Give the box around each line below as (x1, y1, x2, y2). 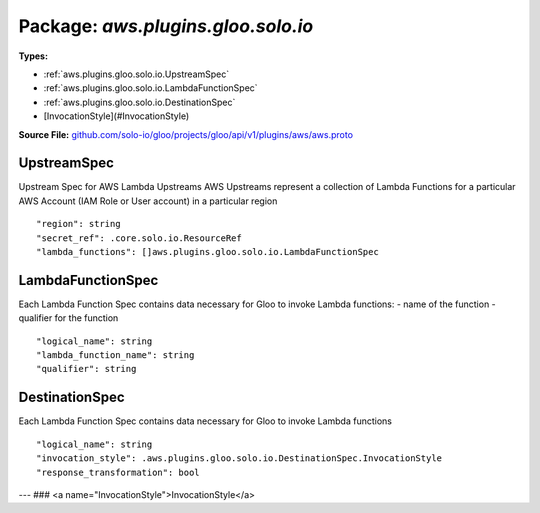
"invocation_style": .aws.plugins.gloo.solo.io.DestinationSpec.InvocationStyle (36, 453, 443, 464)
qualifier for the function (18, 312, 119, 324)
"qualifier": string (36, 363, 137, 375)
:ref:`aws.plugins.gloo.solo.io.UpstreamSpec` (43, 68, 230, 80)
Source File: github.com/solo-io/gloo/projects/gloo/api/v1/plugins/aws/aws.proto (18, 128, 354, 140)
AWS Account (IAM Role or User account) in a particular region (18, 195, 278, 207)
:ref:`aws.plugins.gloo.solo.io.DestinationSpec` (43, 96, 236, 108)
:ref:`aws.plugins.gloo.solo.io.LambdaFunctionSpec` (43, 82, 259, 94)
